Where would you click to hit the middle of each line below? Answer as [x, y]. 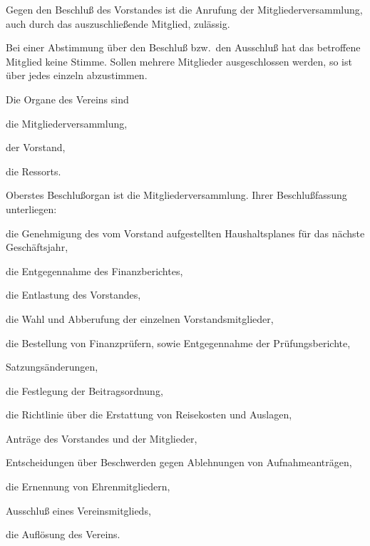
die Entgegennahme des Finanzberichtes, [94, 271]
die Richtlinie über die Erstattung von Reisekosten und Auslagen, [149, 414]
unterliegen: [31, 208]
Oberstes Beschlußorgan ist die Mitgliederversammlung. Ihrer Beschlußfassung [176, 195]
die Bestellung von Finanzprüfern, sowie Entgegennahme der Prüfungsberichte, [178, 342]
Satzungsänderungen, [52, 367]
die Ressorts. [34, 171]
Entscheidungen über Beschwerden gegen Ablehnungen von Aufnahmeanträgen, [179, 462]
